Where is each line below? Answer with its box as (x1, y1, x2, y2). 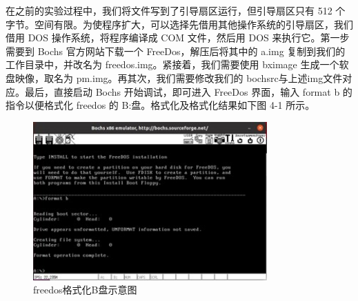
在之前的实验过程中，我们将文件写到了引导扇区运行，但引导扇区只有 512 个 (6, 3, 346, 17)
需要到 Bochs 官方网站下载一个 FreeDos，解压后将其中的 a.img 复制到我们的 (6, 43, 346, 58)
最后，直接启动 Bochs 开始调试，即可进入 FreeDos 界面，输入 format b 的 (24, 84, 352, 98)
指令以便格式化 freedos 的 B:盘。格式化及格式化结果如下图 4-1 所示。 (6, 98, 315, 112)
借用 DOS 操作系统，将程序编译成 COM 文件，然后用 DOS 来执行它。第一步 (6, 30, 350, 45)
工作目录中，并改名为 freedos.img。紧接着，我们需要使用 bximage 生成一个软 (6, 57, 349, 72)
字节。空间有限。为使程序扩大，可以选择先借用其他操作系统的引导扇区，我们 (6, 17, 353, 31)
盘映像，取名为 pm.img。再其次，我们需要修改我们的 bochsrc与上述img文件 (6, 70, 343, 85)
